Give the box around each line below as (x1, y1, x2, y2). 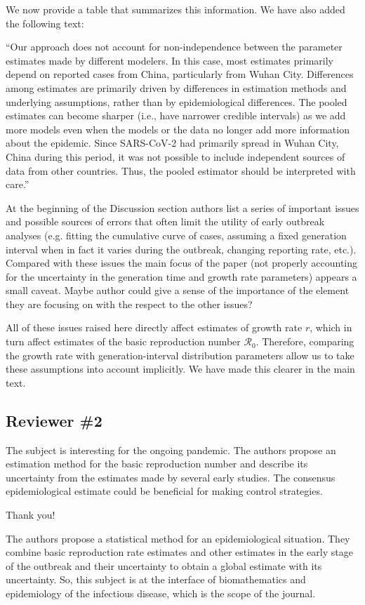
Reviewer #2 (6, 409, 102, 431)
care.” (6, 177, 29, 192)
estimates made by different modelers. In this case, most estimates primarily (6, 53, 333, 67)
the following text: (6, 15, 84, 30)
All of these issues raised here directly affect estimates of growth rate (6, 320, 303, 335)
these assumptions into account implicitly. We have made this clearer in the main (6, 361, 355, 376)
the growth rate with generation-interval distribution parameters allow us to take (6, 347, 354, 362)
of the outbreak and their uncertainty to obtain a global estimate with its (6, 558, 322, 573)
